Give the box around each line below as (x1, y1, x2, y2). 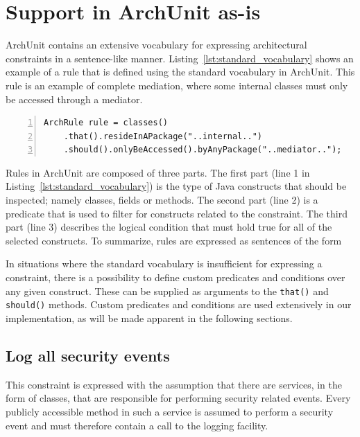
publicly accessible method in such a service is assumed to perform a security (6, 404, 334, 418)
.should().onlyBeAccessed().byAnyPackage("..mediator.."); (63, 145, 342, 155)
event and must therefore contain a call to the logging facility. (6, 418, 268, 432)
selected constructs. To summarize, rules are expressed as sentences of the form (6, 233, 342, 247)
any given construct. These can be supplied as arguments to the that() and (6, 283, 329, 298)
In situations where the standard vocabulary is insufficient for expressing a (6, 256, 323, 271)
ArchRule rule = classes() (44, 118, 168, 128)
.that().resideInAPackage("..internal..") (63, 131, 262, 141)
